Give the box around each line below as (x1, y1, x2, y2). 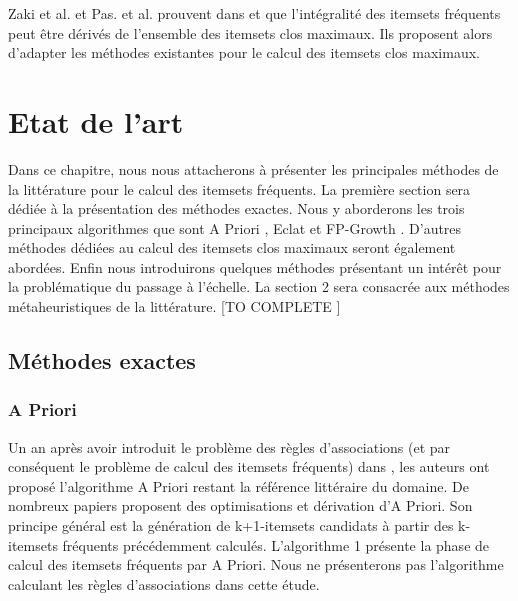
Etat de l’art (8, 100, 184, 141)
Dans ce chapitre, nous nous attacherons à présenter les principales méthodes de (8, 158, 499, 179)
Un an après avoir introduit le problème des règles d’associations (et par (8, 436, 451, 457)
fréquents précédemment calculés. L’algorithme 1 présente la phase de (62, 534, 490, 555)
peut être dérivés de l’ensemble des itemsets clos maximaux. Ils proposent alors (8, 22, 493, 43)
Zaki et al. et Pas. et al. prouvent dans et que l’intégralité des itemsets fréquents (8, 3, 501, 23)
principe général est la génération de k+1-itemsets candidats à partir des (8, 515, 454, 536)
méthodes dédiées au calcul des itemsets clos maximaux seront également (8, 237, 456, 258)
